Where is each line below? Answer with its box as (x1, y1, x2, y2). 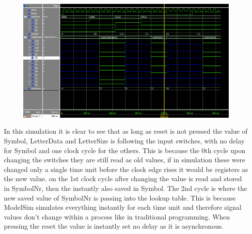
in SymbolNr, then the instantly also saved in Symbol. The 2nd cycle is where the (4, 183, 247, 193)
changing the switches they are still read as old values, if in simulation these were (4, 155, 245, 165)
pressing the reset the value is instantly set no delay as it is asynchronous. (4, 221, 224, 231)
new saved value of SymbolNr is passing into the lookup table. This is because (4, 192, 236, 203)
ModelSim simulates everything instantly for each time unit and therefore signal (4, 202, 242, 212)
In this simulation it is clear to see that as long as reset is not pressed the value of (4, 126, 248, 136)
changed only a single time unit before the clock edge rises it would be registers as (4, 164, 248, 174)
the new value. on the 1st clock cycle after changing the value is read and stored (4, 173, 242, 184)
